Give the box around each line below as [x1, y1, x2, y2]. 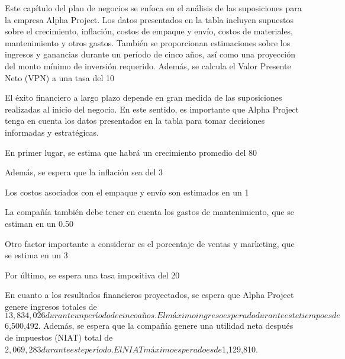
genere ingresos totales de [5, 300, 97, 312]
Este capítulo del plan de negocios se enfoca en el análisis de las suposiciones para [5, 2, 302, 14]
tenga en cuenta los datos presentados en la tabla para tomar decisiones [5, 114, 265, 127]
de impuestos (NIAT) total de [5, 331, 113, 344]
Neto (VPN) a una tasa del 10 [5, 71, 114, 84]
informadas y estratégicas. [5, 126, 99, 138]
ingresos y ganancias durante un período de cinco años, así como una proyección [5, 48, 295, 60]
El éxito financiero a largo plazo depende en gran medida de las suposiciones [5, 91, 282, 104]
